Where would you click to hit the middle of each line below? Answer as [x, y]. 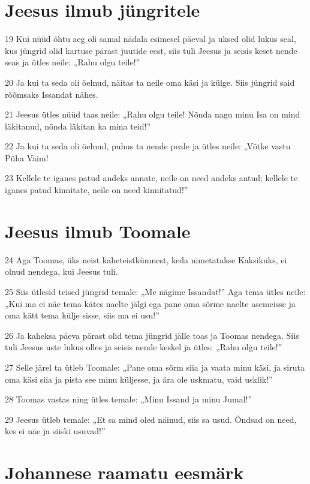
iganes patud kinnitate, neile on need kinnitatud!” [97, 190]
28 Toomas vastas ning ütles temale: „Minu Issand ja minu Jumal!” [129, 399]
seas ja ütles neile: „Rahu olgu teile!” [73, 62]
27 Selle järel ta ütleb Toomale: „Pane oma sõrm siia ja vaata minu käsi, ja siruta [155, 367]
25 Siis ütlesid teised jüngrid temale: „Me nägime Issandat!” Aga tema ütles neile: [155, 291]
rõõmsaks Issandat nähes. [52, 94]
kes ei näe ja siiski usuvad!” [55, 431]
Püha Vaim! [27, 157]
